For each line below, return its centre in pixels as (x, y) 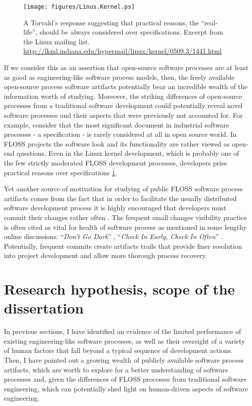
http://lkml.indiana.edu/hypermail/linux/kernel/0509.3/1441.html (123, 51)
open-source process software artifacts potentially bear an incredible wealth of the (126, 86)
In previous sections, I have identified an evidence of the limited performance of (123, 331)
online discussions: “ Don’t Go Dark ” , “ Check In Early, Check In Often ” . (114, 236)
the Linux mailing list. (57, 41)
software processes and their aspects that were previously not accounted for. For (123, 115)
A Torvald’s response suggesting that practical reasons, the (111, 22)
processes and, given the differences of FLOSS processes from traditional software (125, 379)
